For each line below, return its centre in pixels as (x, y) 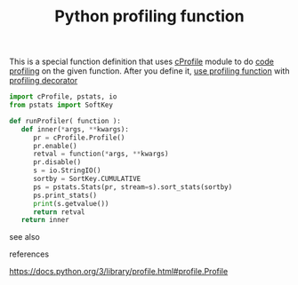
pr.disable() (57, 162)
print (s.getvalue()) (71, 203)
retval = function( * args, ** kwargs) (101, 154)
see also (24, 237)
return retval (59, 212)
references (29, 254)
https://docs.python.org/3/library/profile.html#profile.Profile (119, 272)
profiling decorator (44, 81)
